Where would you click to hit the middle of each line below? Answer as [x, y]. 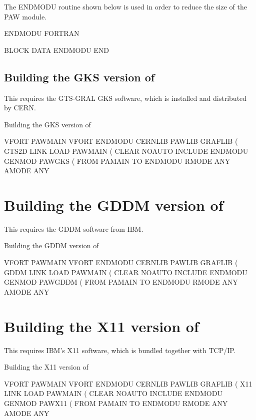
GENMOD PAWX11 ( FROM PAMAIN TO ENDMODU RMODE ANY [116, 403]
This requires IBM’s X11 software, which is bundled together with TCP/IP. [120, 350]
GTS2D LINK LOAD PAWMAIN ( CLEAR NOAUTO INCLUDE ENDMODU [126, 151]
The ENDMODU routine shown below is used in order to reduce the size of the [125, 6]
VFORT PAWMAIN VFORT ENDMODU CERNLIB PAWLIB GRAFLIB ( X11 [128, 383]
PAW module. [25, 16]
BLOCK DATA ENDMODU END [57, 50]
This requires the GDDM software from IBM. [74, 228]
